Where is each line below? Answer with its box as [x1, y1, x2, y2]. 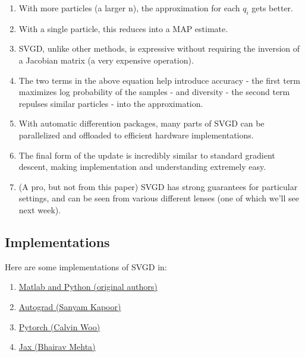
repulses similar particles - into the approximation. [18, 97, 203, 109]
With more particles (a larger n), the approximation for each [18, 2, 240, 14]
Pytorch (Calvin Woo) [18, 320, 100, 333]
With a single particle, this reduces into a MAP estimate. [18, 22, 228, 34]
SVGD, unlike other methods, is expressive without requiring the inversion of [18, 42, 300, 55]
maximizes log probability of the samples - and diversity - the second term [18, 86, 290, 98]
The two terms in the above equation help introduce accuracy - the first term [18, 74, 300, 86]
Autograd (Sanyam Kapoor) [18, 300, 121, 312]
